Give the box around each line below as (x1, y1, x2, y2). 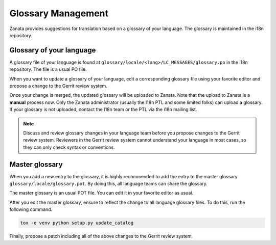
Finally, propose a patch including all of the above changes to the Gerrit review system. (9, 233, 193, 239)
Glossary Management (9, 8, 109, 19)
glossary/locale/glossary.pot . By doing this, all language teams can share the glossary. (9, 181, 208, 187)
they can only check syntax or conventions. (23, 144, 115, 150)
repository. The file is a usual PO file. (9, 66, 87, 72)
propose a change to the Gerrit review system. (9, 83, 107, 89)
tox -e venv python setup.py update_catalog (20, 220, 134, 226)
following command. (9, 206, 53, 212)
